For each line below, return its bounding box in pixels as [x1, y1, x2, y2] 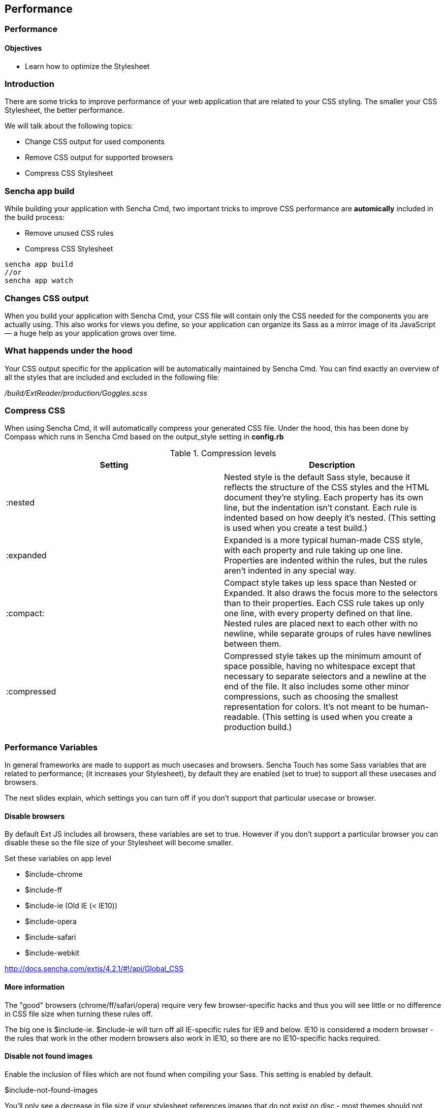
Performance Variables [5, 742, 98, 752]
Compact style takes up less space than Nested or [224, 578, 417, 588]
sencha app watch [5, 276, 73, 285]
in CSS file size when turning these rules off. [5, 1009, 153, 1018]
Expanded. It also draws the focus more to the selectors [224, 588, 438, 598]
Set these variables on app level [5, 854, 111, 863]
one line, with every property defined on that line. [224, 608, 413, 619]
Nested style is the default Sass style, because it [224, 472, 410, 483]
